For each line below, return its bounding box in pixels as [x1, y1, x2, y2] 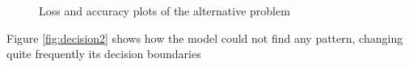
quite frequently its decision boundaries [6, 45, 201, 62]
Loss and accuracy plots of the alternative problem [39, 2, 290, 19]
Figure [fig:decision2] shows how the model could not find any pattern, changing [6, 29, 403, 46]
